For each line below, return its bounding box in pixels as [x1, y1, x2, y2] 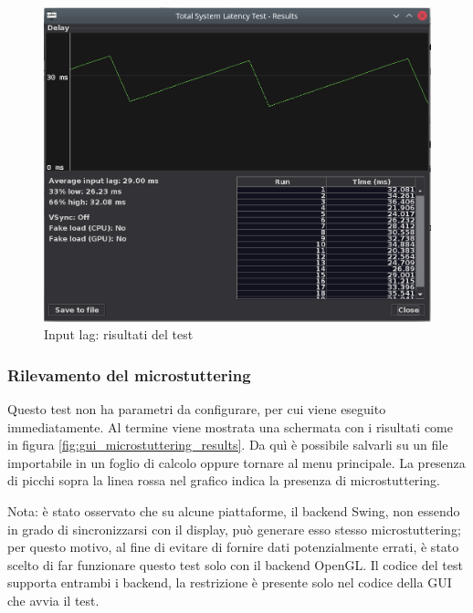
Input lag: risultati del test [44, 325, 194, 344]
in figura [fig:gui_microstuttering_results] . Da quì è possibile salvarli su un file [7, 435, 448, 454]
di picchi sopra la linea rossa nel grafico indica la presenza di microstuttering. [7, 471, 440, 490]
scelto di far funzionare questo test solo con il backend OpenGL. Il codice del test [7, 555, 463, 574]
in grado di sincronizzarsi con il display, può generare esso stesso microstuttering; [7, 519, 461, 538]
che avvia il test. [7, 590, 100, 609]
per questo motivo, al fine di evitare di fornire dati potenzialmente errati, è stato [7, 537, 459, 556]
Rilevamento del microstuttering [7, 363, 251, 386]
